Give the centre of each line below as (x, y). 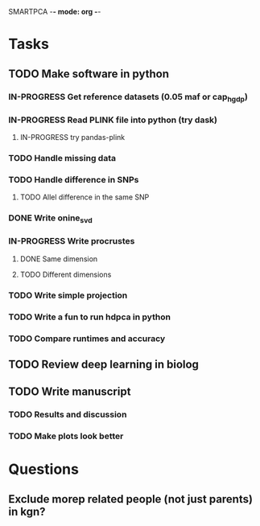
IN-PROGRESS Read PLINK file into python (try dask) (113, 120)
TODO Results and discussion (68, 415)
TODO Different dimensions (66, 274)
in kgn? (27, 511)
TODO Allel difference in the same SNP (85, 197)
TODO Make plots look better (66, 436)
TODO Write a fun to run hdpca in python (90, 317)
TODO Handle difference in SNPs (74, 179)
